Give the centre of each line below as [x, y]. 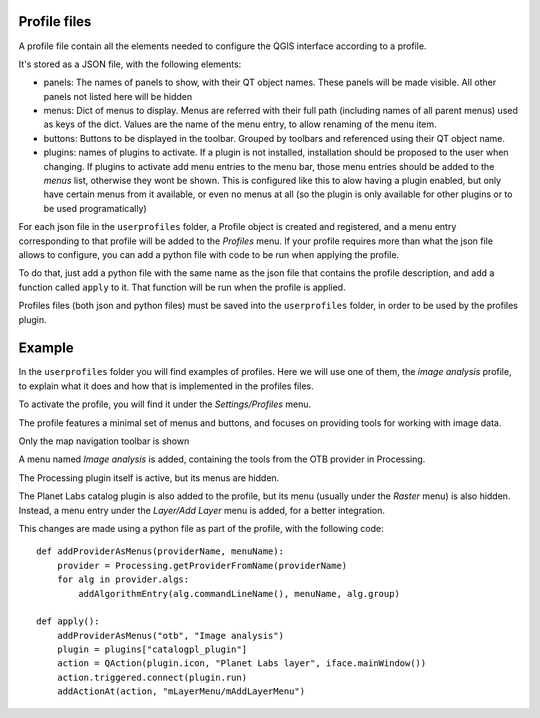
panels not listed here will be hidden [118, 96]
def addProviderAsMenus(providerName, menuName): [160, 551]
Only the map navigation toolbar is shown [104, 441]
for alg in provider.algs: [123, 579]
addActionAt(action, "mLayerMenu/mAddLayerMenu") [180, 691]
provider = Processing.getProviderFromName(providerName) [202, 565]
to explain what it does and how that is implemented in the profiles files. [166, 386]
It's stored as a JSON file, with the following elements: [130, 64]
